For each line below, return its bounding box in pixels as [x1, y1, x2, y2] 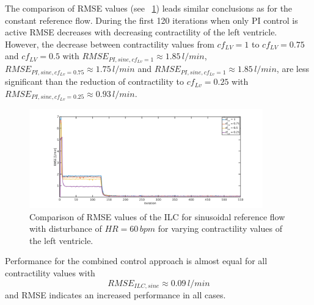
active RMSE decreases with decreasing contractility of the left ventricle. [5, 26, 277, 38]
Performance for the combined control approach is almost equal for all [5, 254, 268, 267]
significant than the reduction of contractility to [5, 75, 184, 88]
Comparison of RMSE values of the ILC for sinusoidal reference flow [29, 210, 285, 223]
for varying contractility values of [158, 222, 282, 235]
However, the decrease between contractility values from [5, 37, 214, 50]
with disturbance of [29, 222, 102, 235]
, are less [276, 62, 309, 75]
